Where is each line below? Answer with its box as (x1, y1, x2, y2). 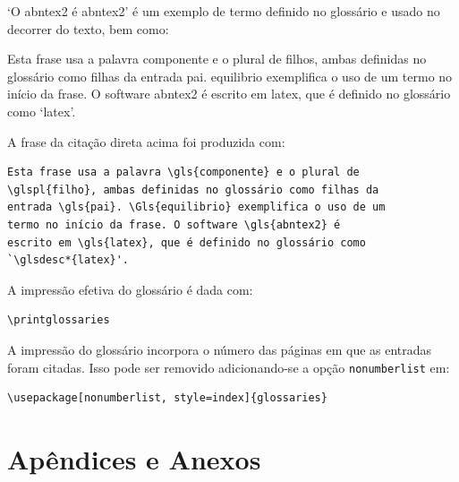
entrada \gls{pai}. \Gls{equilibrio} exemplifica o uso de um (7, 201, 386, 214)
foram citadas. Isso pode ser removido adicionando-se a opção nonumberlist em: (7, 357, 450, 376)
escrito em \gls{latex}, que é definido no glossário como (7, 236, 366, 249)
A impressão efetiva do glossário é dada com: (7, 280, 253, 298)
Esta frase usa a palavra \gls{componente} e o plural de (7, 166, 360, 179)
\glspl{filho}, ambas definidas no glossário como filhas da (7, 183, 379, 196)
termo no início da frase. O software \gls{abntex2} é (7, 218, 341, 231)
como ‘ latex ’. (7, 101, 76, 120)
